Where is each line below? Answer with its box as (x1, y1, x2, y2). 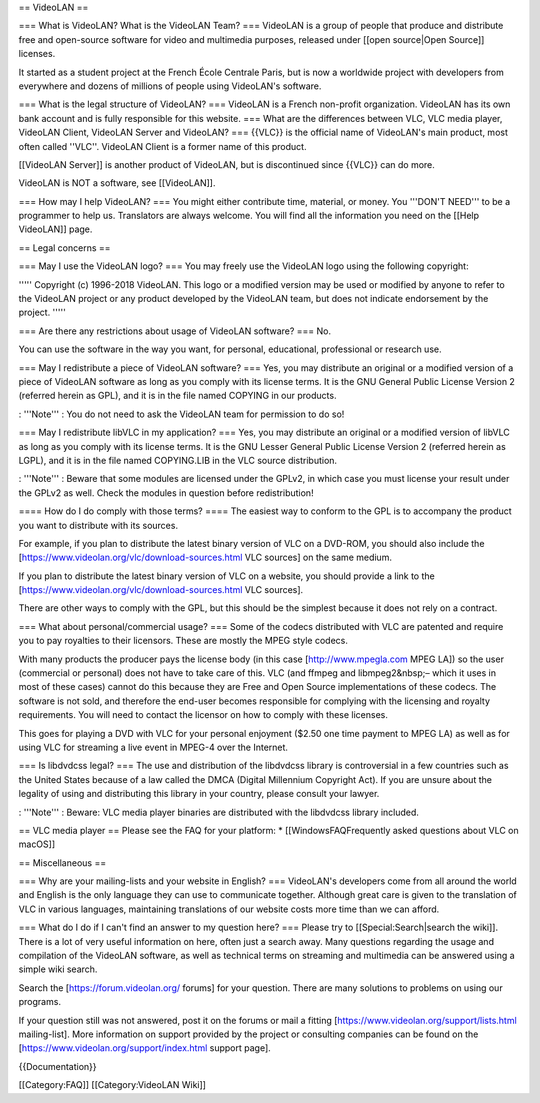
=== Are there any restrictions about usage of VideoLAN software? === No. (18, 325, 332, 337)
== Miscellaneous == (18, 856, 107, 869)
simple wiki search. (18, 963, 98, 975)
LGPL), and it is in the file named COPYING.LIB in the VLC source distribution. (18, 454, 338, 466)
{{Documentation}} (18, 1060, 97, 1072)
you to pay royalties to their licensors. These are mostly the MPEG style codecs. (18, 635, 349, 647)
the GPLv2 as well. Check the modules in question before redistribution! (18, 486, 314, 499)
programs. (18, 996, 62, 1008)
